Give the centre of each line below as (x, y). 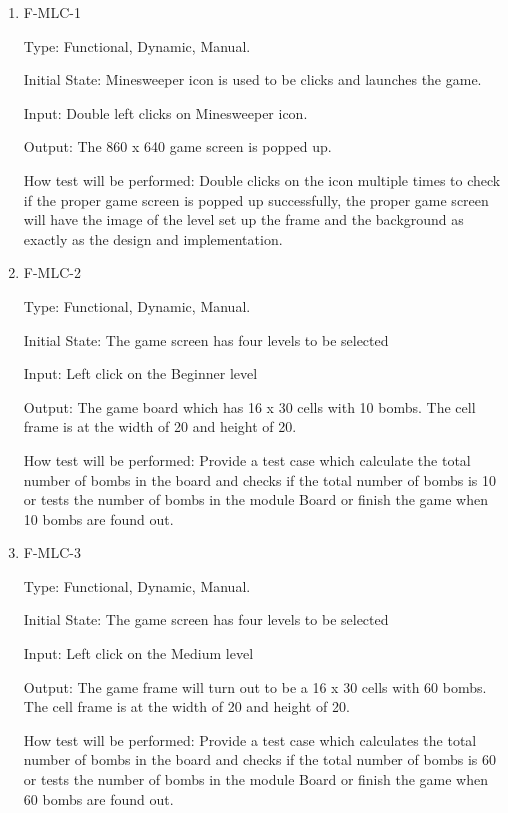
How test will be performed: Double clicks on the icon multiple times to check (262, 179)
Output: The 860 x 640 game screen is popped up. (177, 146)
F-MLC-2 (52, 272)
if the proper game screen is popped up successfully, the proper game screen (256, 199)
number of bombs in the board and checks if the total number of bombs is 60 (259, 759)
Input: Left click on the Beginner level (140, 373)
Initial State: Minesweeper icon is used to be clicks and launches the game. (252, 79)
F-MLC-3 (52, 552)
